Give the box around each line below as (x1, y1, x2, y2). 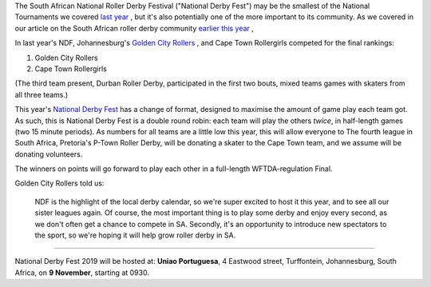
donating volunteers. (14, 149, 83, 159)
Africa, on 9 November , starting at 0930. (14, 268, 149, 277)
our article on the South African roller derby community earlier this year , (14, 23, 255, 33)
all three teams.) (14, 90, 69, 99)
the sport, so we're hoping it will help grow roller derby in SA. (34, 230, 236, 240)
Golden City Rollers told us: (14, 178, 105, 188)
